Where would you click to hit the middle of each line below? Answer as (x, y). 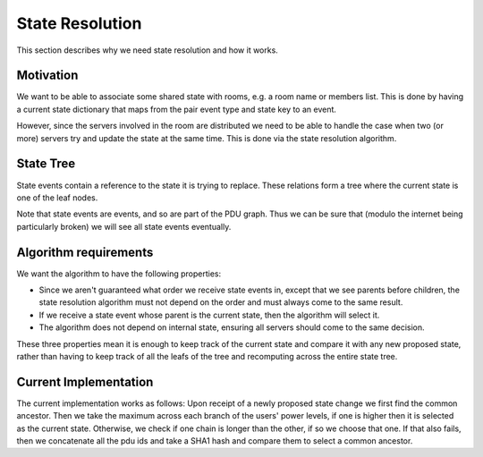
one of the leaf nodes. (57, 198)
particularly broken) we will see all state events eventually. (124, 226)
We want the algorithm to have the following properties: (119, 274)
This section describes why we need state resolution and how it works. (148, 50)
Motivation (47, 76)
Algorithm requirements (85, 252)
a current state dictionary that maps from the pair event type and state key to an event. (177, 109)
